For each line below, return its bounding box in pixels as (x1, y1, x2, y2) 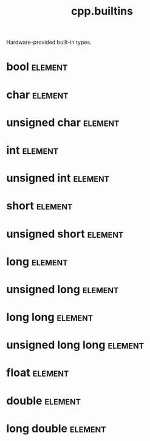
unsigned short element (6, 227, 124, 241)
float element (6, 366, 69, 380)
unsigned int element (6, 172, 110, 185)
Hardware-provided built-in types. (6, 38, 92, 46)
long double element (6, 422, 106, 436)
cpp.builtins (70, 4, 134, 18)
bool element (6, 60, 68, 74)
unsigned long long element (6, 338, 145, 352)
